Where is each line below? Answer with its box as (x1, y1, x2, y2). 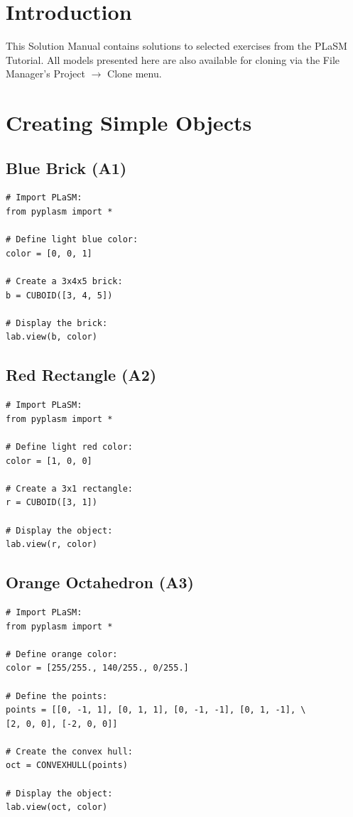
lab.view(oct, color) (6, 802, 108, 813)
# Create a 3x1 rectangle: (6, 483, 133, 494)
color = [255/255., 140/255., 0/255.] (6, 663, 189, 673)
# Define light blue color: (6, 234, 139, 245)
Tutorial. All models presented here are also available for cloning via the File (6, 52, 340, 67)
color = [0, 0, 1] (6, 248, 92, 259)
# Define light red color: (6, 442, 133, 452)
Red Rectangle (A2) (6, 364, 157, 386)
